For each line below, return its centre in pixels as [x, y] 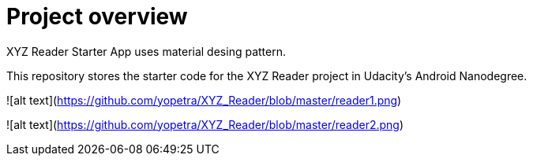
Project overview [97, 17]
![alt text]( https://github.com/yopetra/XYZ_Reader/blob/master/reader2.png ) [205, 124]
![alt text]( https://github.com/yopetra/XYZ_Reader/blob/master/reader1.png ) [204, 100]
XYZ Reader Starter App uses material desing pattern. [146, 51]
